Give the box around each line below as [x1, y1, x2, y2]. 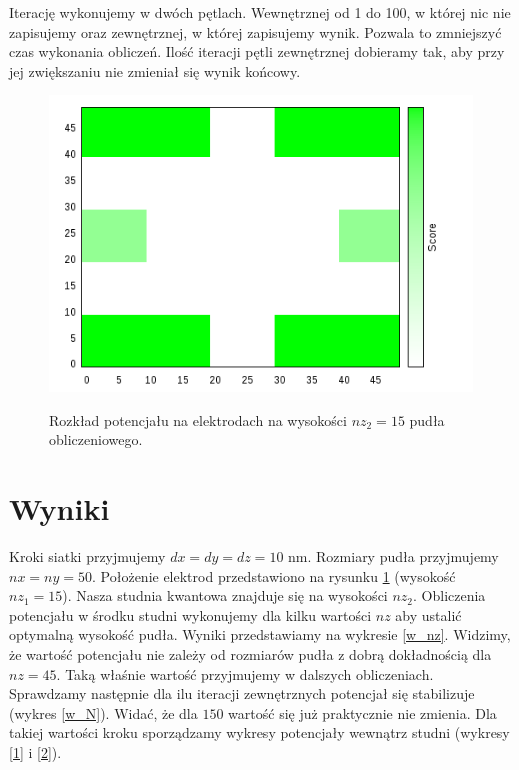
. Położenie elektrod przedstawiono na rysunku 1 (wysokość [92, 565, 456, 586]
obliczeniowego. [49, 429, 143, 450]
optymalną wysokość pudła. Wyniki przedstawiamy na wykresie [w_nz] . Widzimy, [9, 624, 511, 645]
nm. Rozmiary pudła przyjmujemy [288, 546, 499, 567]
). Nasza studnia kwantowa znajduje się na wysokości [62, 585, 388, 606]
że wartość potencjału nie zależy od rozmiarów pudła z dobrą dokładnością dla [9, 644, 492, 665]
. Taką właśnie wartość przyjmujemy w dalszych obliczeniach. [56, 663, 434, 684]
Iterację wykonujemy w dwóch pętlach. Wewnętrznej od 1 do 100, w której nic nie [9, 2, 511, 22]
